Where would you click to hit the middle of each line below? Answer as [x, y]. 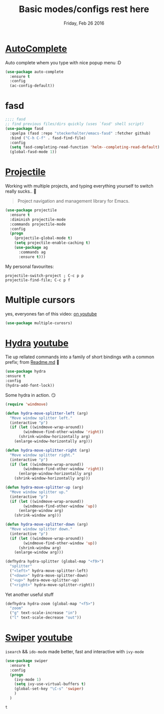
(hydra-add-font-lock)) [30, 386]
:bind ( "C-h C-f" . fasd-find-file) [48, 138]
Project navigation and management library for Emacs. [73, 201]
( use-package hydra [25, 372]
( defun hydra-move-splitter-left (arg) [47, 413]
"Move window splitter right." [42, 455]
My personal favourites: [29, 266]
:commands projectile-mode [38, 224]
